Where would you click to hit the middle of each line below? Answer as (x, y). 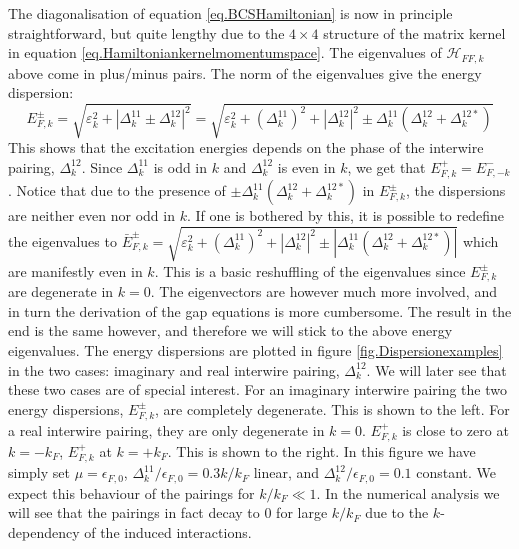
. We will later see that (436, 369)
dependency (44, 532)
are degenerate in (61, 291)
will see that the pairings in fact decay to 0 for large (168, 512)
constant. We (456, 472)
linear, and (286, 472)
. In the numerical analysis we (408, 492)
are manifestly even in (75, 270)
